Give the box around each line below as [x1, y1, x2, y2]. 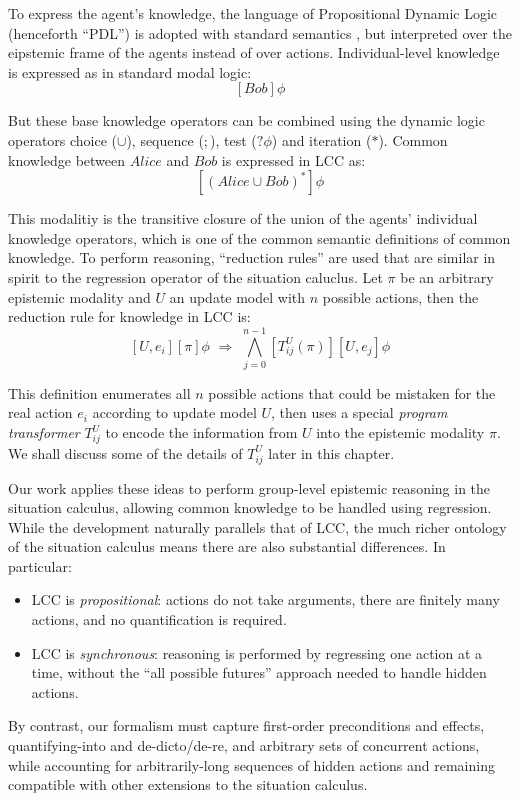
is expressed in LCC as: [221, 149, 366, 170]
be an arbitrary [400, 266, 494, 287]
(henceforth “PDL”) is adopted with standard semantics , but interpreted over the [8, 22, 512, 43]
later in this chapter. [268, 442, 395, 463]
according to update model [92, 402, 257, 423]
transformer [8, 422, 80, 443]
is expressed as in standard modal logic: [8, 61, 252, 82]
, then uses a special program [271, 402, 448, 423]
